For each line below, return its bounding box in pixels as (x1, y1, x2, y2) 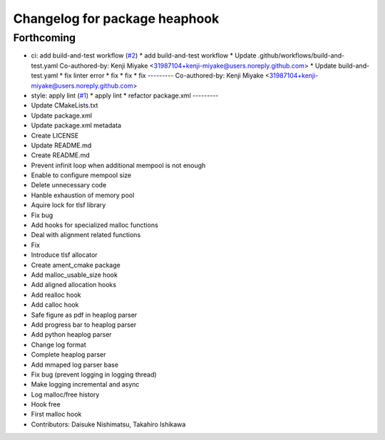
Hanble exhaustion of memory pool (31, 191, 135, 199)
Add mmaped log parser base (31, 360, 119, 369)
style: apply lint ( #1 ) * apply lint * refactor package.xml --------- (31, 91, 219, 100)
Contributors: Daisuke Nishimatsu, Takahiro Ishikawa (31, 420, 186, 429)
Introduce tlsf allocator (31, 251, 98, 259)
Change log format (31, 340, 86, 349)
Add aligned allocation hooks (31, 281, 117, 289)
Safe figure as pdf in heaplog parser (31, 310, 138, 319)
